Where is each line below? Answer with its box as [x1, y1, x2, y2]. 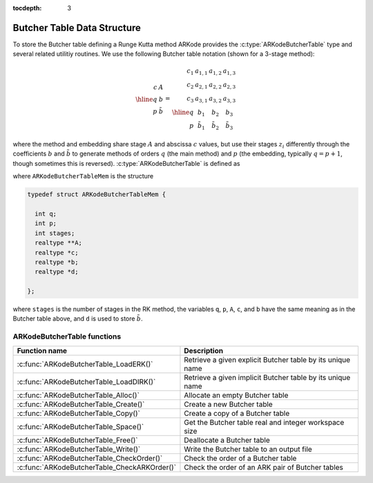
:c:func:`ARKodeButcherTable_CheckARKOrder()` [17, 462, 176, 472]
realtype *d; [35, 268, 79, 276]
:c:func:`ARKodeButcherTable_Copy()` [17, 408, 141, 418]
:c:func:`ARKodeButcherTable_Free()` [17, 435, 138, 445]
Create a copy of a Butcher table [184, 408, 290, 418]
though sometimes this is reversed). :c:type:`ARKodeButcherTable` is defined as [12, 159, 240, 167]
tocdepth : [12, 4, 42, 12]
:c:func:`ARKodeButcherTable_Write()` [17, 444, 141, 454]
